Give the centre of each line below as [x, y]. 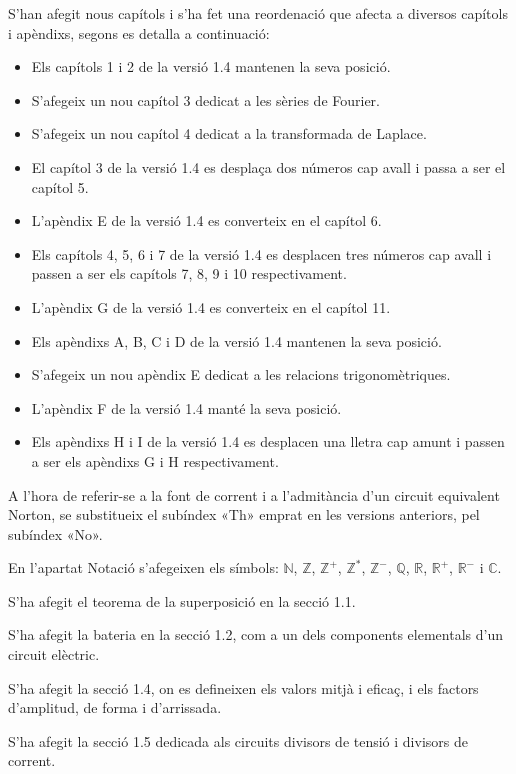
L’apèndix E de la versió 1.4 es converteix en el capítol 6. [206, 220]
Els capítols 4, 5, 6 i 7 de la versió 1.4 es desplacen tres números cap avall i [261, 253]
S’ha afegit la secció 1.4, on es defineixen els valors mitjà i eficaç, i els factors [243, 687]
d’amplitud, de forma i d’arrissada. [115, 707]
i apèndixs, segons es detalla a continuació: [139, 32]
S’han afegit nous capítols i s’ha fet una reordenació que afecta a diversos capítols [258, 13]
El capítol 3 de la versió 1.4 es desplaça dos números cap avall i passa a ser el [268, 166]
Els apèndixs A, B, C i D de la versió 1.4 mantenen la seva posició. [236, 340]
